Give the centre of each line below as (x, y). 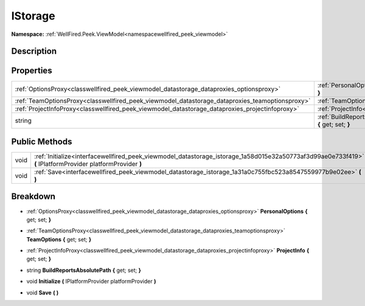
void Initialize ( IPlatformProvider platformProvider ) (91, 281)
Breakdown (33, 197)
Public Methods (42, 141)
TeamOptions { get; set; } (59, 239)
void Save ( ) (43, 293)
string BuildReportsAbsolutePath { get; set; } (84, 270)
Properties (32, 71)
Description (34, 51)
